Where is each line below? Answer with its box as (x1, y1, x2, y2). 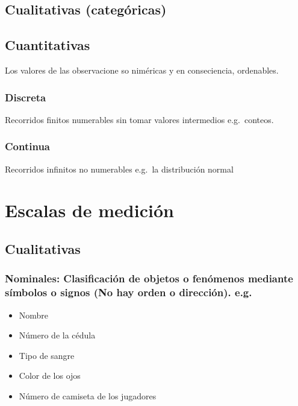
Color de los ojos (19, 369, 81, 382)
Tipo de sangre (19, 349, 75, 361)
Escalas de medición (5, 198, 174, 223)
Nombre (19, 308, 49, 321)
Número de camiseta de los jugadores (19, 389, 157, 402)
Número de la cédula (19, 329, 96, 341)
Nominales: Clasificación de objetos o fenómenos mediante (5, 271, 293, 286)
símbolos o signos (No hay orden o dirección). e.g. (5, 285, 252, 300)
